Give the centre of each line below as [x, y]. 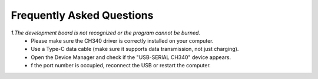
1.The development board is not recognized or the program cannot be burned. [105, 33]
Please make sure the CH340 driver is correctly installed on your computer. [122, 40]
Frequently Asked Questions [82, 15]
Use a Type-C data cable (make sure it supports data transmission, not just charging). [135, 49]
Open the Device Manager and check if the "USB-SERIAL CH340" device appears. [131, 57]
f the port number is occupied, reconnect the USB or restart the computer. [121, 66]
